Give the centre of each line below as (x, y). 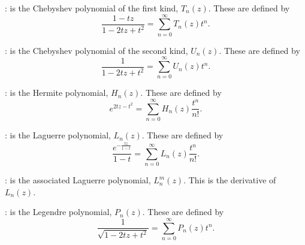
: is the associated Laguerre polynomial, (78, 180)
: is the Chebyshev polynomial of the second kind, (96, 50)
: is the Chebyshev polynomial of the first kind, (92, 8)
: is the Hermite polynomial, (57, 93)
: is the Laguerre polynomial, (58, 135)
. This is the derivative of (230, 180)
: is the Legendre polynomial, (58, 212)
